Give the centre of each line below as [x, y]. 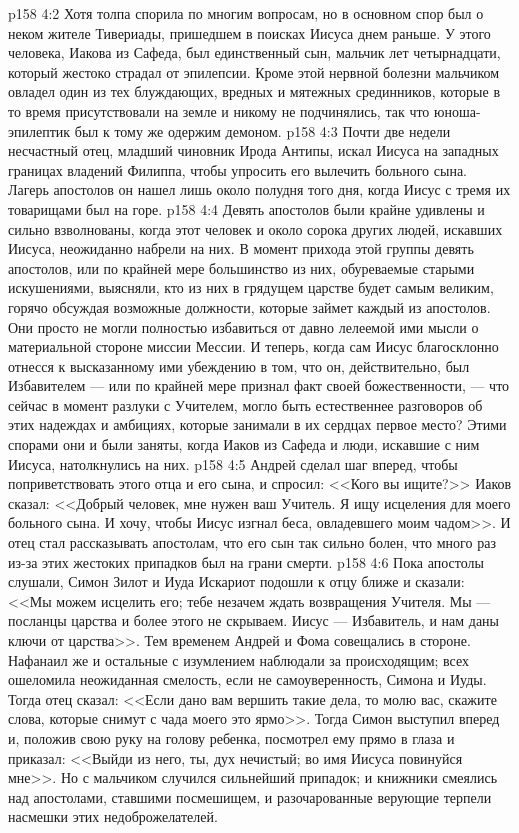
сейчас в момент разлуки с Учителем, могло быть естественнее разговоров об [245, 404]
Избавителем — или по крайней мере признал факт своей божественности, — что [259, 385]
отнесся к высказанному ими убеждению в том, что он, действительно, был [239, 365]
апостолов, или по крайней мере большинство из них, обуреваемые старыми [241, 267]
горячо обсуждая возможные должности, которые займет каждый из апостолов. [249, 306]
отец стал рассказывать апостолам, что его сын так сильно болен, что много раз [252, 542]
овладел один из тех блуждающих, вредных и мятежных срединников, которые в [254, 91]
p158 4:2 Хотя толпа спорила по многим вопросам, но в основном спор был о [246, 13]
